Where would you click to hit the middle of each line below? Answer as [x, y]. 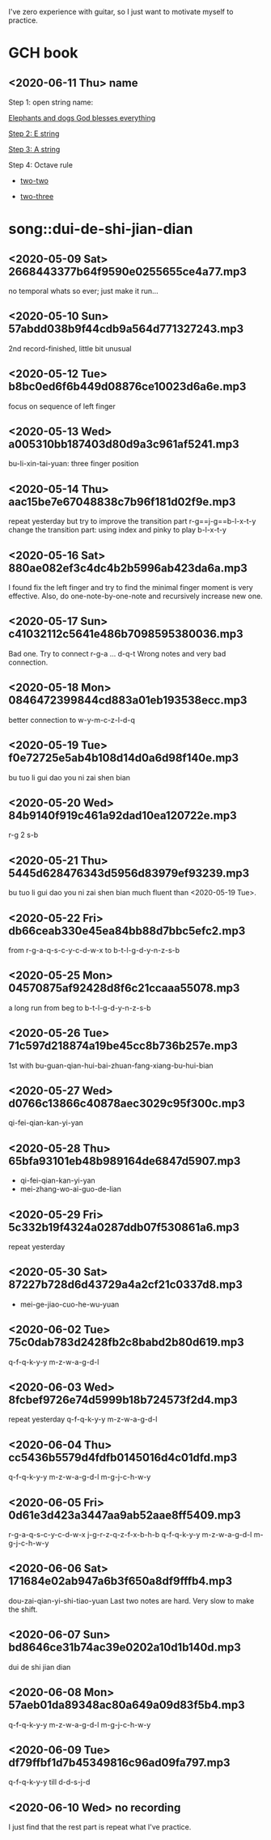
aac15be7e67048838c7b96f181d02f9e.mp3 [122, 501]
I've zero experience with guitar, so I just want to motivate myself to [121, 12]
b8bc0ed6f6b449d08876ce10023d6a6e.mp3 [127, 387]
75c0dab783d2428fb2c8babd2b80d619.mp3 [126, 1343]
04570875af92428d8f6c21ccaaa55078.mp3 [124, 988]
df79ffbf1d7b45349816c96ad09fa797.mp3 [119, 1763]
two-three [37, 196]
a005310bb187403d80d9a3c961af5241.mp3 [124, 444]
